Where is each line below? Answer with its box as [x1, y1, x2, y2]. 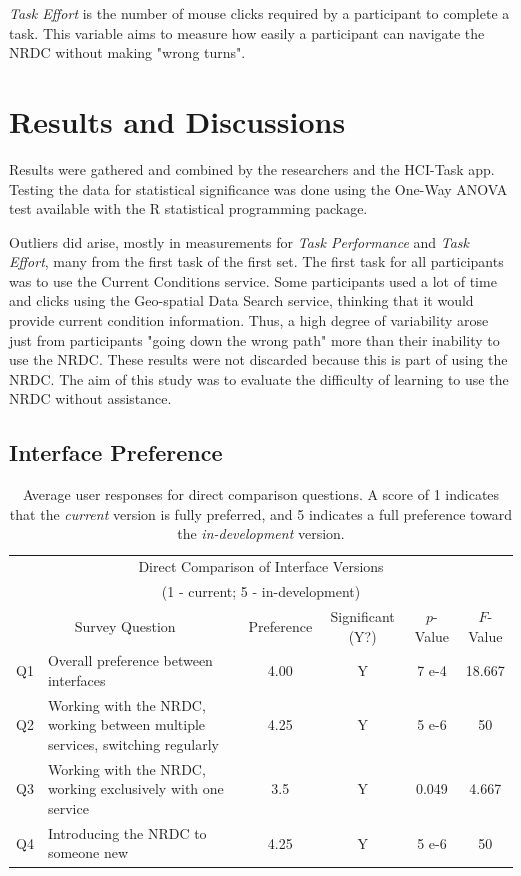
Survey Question [74, 615, 176, 636]
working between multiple [47, 714, 206, 735]
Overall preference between [47, 650, 213, 671]
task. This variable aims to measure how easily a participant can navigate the [9, 22, 485, 43]
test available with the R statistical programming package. [9, 198, 368, 219]
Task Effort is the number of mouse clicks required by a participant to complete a [9, 3, 510, 23]
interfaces [47, 669, 106, 690]
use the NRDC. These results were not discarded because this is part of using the [9, 349, 508, 370]
